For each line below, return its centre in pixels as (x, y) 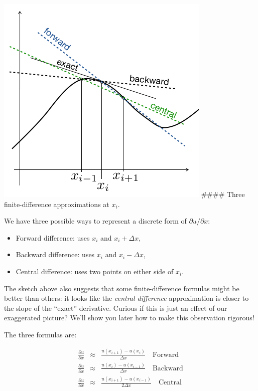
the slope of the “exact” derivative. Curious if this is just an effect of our (116, 308)
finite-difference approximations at (57, 204)
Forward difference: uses (53, 237)
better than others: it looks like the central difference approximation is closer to (126, 298)
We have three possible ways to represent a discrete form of (95, 221)
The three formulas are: (40, 334)
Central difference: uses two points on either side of (95, 271)
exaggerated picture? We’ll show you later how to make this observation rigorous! (129, 318)
